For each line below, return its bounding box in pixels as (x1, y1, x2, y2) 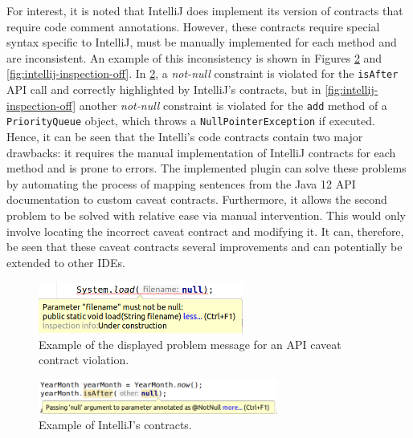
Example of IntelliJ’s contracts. (39, 416, 192, 433)
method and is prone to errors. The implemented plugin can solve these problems (6, 160, 407, 176)
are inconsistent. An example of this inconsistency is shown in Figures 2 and (6, 49, 382, 66)
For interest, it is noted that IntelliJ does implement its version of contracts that (6, 2, 403, 18)
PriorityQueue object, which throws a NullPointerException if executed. (6, 112, 375, 129)
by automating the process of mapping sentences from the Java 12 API (6, 175, 356, 192)
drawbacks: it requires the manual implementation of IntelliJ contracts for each (6, 144, 396, 160)
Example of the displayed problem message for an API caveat (39, 335, 341, 352)
